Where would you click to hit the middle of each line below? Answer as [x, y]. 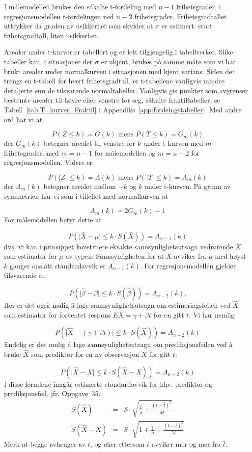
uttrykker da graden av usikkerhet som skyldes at [79, 26]
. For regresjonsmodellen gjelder [188, 265]
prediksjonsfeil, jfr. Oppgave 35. [52, 393]
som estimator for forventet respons [57, 314]
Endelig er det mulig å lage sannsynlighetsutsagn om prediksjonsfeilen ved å [118, 344]
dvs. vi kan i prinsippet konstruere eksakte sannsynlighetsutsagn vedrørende [119, 246]
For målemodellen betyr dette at [53, 220]
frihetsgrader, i [199, 6]
